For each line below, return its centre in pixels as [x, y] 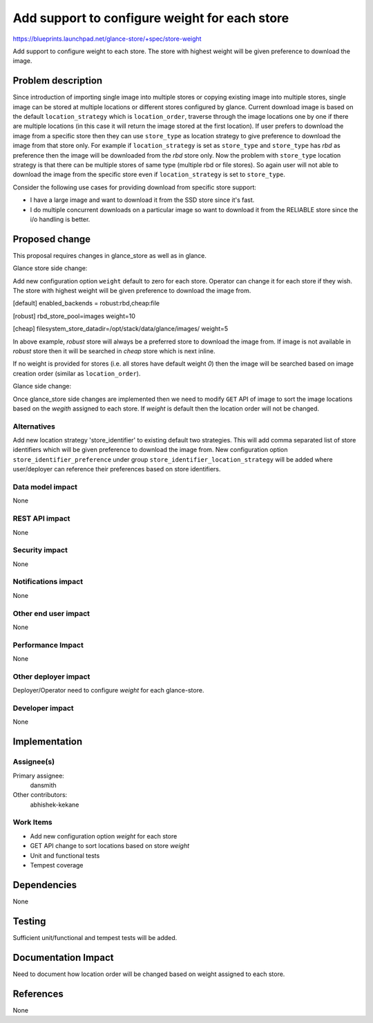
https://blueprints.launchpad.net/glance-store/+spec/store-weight [107, 39]
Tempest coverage [57, 865]
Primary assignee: [39, 776]
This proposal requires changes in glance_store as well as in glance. [110, 255]
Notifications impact [48, 582]
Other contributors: [40, 795]
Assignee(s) [34, 762]
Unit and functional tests [65, 855]
